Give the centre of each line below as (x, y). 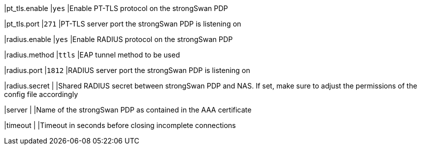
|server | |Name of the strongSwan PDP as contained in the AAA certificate (128, 110)
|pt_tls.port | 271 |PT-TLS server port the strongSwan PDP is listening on (123, 24)
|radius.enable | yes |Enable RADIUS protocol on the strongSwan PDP (118, 39)
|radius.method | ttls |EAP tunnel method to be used (92, 55)
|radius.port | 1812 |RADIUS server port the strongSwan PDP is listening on (127, 70)
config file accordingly (41, 94)
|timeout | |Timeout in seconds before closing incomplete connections (120, 125)
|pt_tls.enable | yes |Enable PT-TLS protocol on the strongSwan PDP (116, 8)
